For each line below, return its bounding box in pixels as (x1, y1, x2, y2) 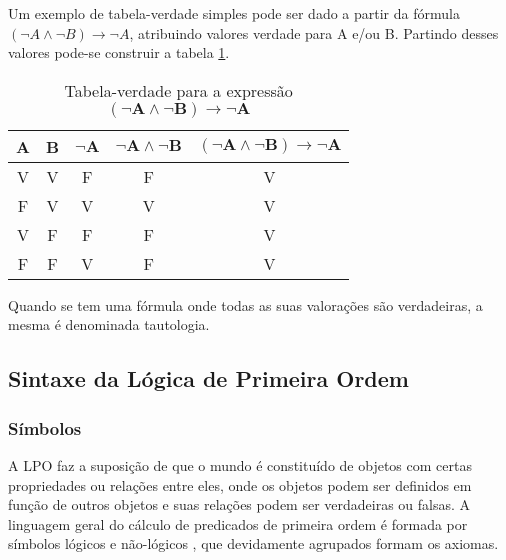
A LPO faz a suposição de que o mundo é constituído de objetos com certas (8, 454, 472, 475)
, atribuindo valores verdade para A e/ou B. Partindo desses (129, 22, 499, 43)
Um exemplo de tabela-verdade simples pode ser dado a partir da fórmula (8, 3, 460, 23)
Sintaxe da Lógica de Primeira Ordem (8, 363, 409, 394)
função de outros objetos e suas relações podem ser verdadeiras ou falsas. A (8, 494, 471, 515)
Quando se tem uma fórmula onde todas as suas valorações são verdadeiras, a (8, 294, 483, 315)
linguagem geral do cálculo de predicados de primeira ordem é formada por (8, 513, 468, 534)
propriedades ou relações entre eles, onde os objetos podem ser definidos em (8, 474, 472, 495)
